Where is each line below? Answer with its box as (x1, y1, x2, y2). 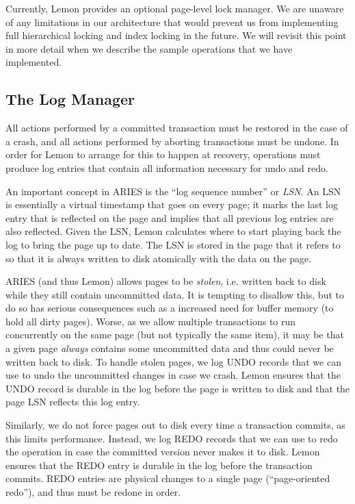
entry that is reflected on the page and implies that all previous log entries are (5, 210, 334, 225)
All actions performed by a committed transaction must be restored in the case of (5, 121, 348, 135)
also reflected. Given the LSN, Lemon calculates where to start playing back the (5, 224, 341, 238)
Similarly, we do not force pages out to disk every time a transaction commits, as (5, 418, 345, 432)
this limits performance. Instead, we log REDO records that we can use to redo (5, 431, 338, 445)
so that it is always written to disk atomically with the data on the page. (5, 251, 312, 265)
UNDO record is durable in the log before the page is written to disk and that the (5, 381, 350, 395)
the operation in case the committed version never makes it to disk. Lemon (5, 444, 320, 459)
